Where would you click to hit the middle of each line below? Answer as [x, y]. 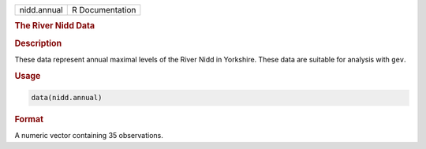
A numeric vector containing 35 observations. [89, 136]
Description [38, 43]
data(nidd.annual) [67, 98]
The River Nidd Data [55, 26]
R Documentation [104, 10]
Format [29, 120]
